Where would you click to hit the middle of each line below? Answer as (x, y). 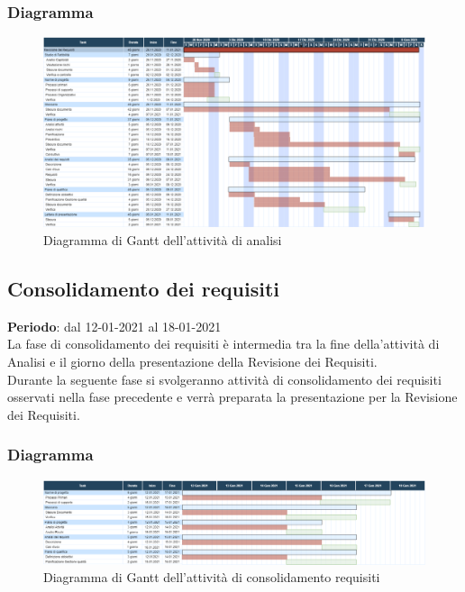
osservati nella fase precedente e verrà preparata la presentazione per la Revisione (232, 397)
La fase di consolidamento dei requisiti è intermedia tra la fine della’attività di (223, 344)
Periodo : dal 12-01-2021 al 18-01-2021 (114, 326)
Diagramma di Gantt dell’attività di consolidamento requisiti (212, 577)
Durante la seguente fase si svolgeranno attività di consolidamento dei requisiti (224, 379)
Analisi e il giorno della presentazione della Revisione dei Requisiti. (192, 361)
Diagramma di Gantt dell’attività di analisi (163, 239)
